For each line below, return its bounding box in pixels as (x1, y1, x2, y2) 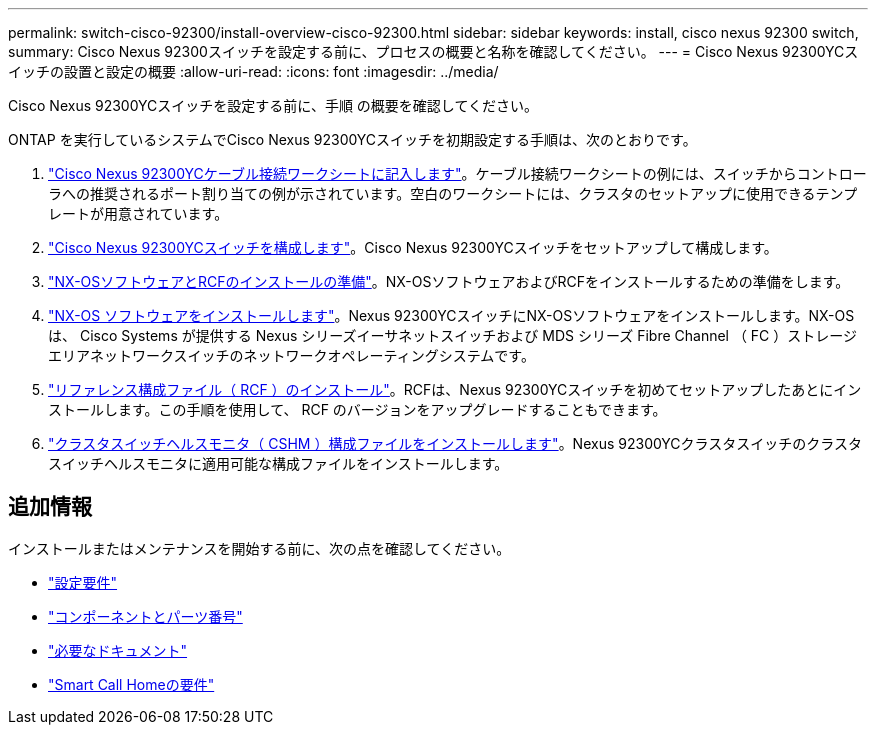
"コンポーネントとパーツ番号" (48, 607, 243, 625)
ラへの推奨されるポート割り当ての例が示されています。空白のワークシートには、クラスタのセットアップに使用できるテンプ (48, 185, 858, 202)
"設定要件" (48, 573, 118, 591)
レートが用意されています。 (48, 205, 229, 222)
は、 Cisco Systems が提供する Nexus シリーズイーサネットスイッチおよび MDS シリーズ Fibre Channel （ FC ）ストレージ (48, 327, 858, 344)
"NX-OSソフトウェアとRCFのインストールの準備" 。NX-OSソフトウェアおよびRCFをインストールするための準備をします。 (48, 273, 850, 290)
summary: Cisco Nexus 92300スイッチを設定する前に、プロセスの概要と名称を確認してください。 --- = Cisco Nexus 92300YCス (8, 43, 859, 60)
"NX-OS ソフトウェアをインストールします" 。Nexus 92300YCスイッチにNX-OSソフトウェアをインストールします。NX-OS (48, 307, 855, 324)
